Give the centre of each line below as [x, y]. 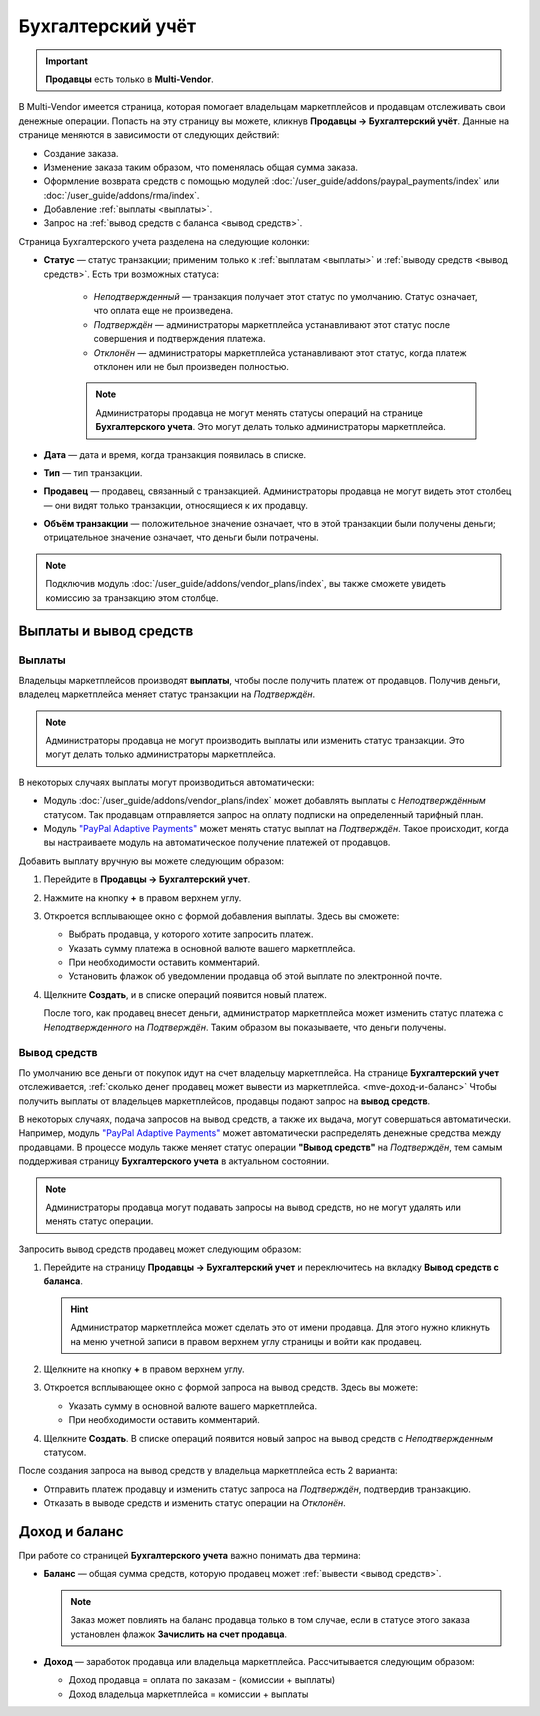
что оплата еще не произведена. [163, 311]
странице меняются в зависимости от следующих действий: [149, 135]
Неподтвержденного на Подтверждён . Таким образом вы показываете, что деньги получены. [245, 1027]
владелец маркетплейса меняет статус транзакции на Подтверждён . [167, 694]
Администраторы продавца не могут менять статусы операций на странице [259, 412]
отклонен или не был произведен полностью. [191, 366]
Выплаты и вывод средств [106, 631]
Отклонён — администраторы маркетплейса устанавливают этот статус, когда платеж [280, 352]
